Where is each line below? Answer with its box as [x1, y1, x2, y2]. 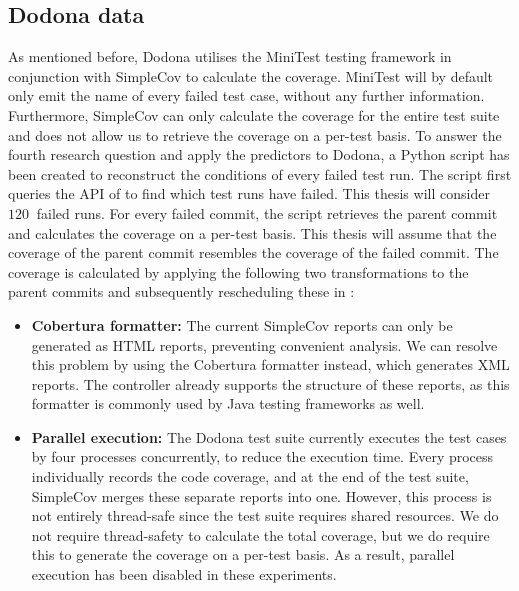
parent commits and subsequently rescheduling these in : [8, 281, 355, 302]
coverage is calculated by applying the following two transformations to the [8, 261, 469, 282]
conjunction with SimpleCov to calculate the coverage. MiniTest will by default [8, 65, 494, 86]
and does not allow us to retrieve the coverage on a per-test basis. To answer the [8, 124, 502, 145]
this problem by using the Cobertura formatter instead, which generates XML [31, 354, 510, 375]
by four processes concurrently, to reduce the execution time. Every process [31, 446, 494, 467]
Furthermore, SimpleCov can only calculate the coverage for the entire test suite [8, 104, 500, 125]
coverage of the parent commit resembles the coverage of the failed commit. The [8, 242, 499, 263]
